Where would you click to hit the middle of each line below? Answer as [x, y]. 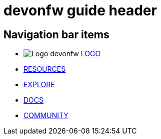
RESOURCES [45, 69]
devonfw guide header [80, 10]
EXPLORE [39, 85]
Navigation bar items [56, 34]
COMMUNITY [46, 116]
